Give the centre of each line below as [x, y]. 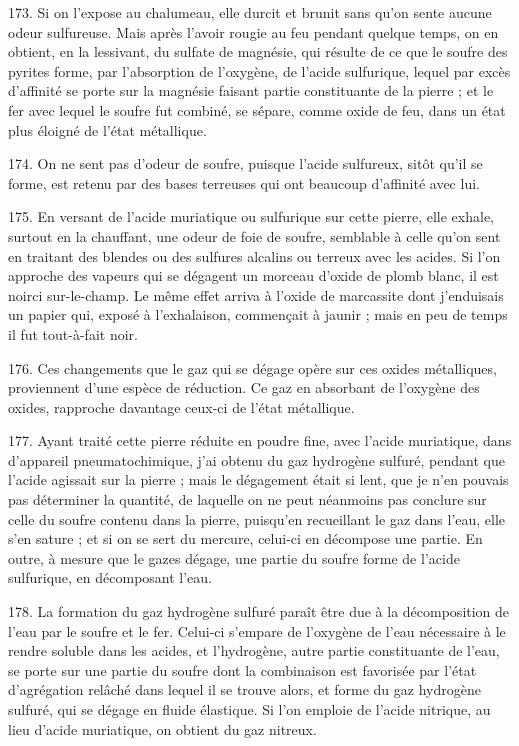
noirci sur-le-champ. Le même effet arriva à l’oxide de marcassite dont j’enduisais [256, 294]
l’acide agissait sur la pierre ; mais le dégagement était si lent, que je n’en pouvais [258, 479]
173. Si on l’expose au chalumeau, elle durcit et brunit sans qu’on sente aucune [250, 12]
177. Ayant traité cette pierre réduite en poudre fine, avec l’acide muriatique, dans [260, 440]
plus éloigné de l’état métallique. [107, 129]
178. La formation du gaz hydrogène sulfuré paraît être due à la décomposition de [259, 611]
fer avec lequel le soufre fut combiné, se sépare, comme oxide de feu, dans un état [257, 109]
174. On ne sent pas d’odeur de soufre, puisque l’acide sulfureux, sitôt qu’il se [245, 163]
